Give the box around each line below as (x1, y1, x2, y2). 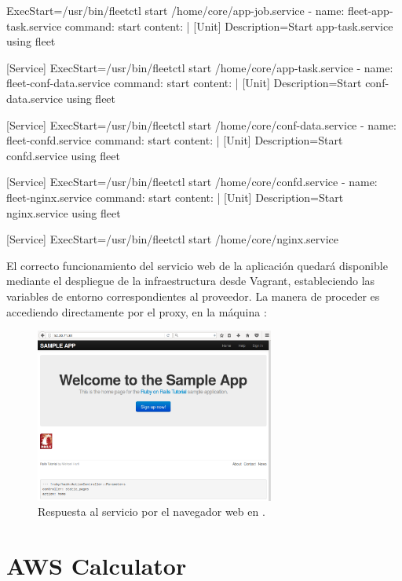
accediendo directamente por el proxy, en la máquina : (6, 303, 267, 320)
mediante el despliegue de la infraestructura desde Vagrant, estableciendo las (6, 272, 375, 289)
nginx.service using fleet (6, 204, 121, 221)
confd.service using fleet (6, 147, 120, 163)
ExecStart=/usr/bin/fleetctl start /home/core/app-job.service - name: (6, 2, 345, 18)
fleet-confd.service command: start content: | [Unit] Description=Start (6, 132, 343, 148)
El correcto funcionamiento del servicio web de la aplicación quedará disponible (6, 257, 388, 273)
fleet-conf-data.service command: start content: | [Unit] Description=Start (6, 75, 362, 91)
